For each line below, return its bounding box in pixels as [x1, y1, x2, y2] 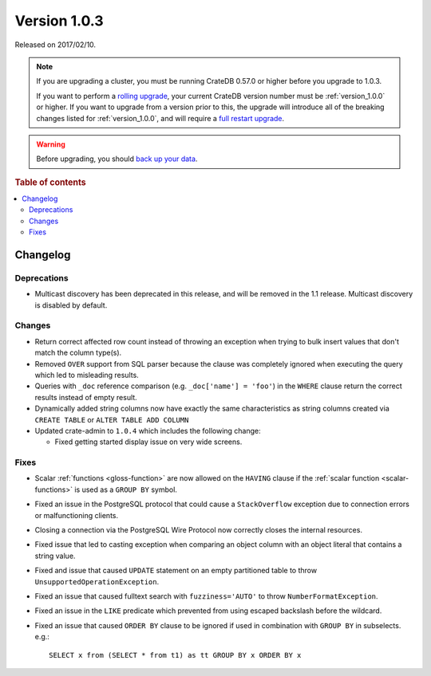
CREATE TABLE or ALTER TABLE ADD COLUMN [34, 415, 189, 424]
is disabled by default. [34, 300, 108, 310]
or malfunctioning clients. [34, 510, 119, 520]
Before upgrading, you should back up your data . [36, 154, 198, 163]
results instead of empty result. [34, 392, 137, 402]
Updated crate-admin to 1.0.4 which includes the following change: [34, 426, 261, 435]
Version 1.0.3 [14, 12, 104, 29]
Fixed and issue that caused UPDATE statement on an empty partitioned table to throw [34, 566, 318, 576]
